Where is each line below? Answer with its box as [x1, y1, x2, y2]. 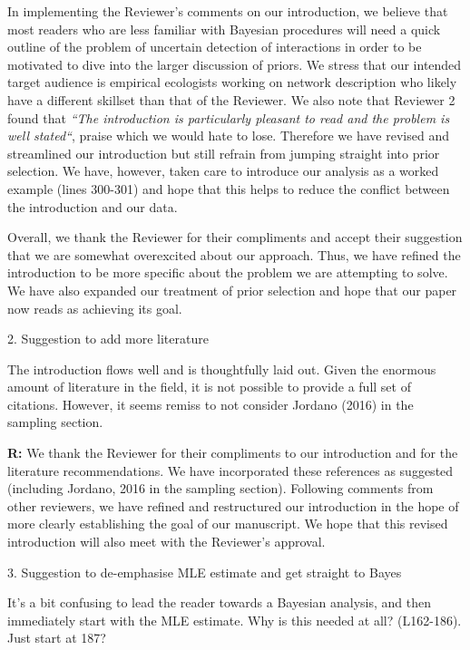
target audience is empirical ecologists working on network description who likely [7, 73, 457, 92]
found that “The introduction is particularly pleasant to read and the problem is [7, 108, 450, 127]
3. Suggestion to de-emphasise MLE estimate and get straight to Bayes [7, 562, 402, 581]
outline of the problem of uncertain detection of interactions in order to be [7, 37, 422, 56]
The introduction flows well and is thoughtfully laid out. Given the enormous [7, 359, 436, 378]
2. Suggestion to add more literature [7, 329, 209, 348]
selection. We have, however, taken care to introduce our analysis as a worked [7, 161, 439, 180]
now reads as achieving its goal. [7, 298, 182, 317]
